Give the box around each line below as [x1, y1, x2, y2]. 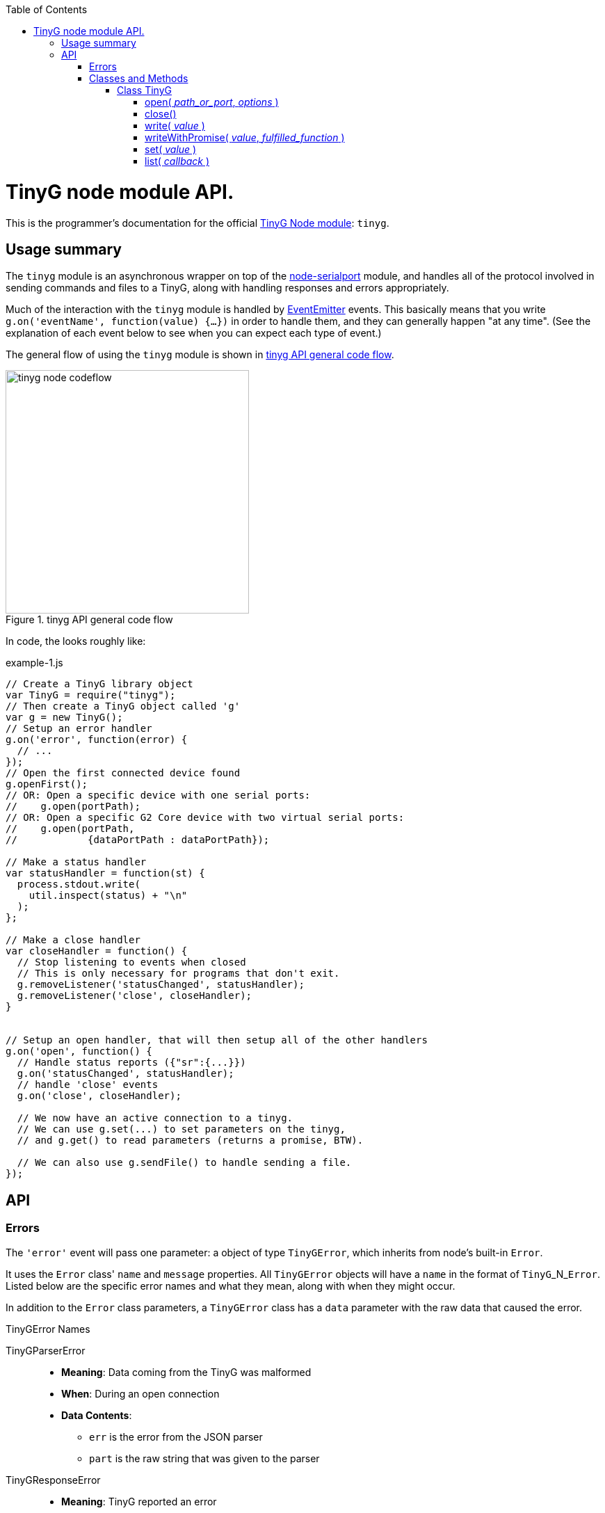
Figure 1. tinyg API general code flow [6, 614, 173, 626]
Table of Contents [6, 3, 88, 15]
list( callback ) [145, 155, 210, 167]
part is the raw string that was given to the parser [89, 1452, 320, 1464]
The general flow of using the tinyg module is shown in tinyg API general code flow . [6, 349, 394, 361]
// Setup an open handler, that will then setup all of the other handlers [6, 1034, 428, 1046]
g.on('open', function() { [6, 1046, 152, 1057]
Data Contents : [61, 1409, 132, 1421]
